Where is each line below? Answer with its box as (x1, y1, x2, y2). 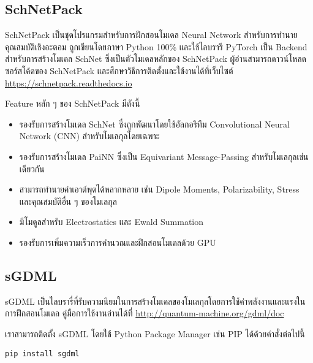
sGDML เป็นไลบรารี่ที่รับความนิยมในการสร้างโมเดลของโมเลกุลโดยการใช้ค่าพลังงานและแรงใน (5, 294, 306, 307)
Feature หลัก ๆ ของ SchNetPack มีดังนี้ (5, 97, 140, 110)
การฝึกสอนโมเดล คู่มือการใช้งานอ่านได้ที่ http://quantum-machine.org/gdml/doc (5, 307, 284, 319)
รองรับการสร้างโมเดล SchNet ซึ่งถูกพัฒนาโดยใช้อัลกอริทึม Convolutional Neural (19, 117, 290, 130)
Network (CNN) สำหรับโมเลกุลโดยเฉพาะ (19, 129, 160, 142)
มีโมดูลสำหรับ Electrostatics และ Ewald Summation (19, 215, 204, 228)
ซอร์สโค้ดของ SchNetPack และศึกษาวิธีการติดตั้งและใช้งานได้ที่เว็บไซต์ (5, 64, 233, 77)
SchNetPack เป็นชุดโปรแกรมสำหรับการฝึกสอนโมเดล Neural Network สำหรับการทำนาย (5, 28, 298, 41)
